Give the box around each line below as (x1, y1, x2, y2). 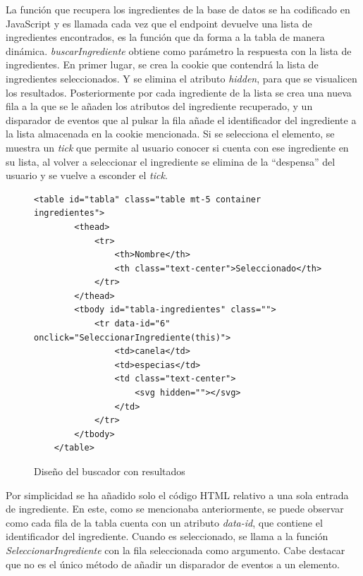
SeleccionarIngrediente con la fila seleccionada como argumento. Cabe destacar (6, 542, 345, 557)
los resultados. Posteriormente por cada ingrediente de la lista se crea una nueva (6, 85, 352, 99)
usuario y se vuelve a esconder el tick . (6, 168, 168, 183)
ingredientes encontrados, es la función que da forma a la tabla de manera (6, 30, 325, 44)
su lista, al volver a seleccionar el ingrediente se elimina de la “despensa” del (6, 154, 336, 168)
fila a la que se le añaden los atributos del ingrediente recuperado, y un (6, 99, 313, 114)
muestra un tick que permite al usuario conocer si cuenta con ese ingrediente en (6, 140, 349, 154)
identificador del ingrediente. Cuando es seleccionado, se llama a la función (6, 529, 328, 544)
